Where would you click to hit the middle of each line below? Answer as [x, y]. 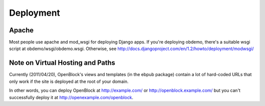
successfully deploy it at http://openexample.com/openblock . [71, 97]
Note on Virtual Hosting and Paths [62, 63]
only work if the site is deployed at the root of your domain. [69, 81]
